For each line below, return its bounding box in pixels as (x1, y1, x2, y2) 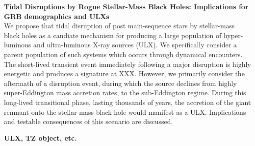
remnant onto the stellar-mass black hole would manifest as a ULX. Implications (4, 106, 246, 117)
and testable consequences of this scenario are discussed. (4, 116, 173, 126)
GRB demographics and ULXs (4, 11, 109, 21)
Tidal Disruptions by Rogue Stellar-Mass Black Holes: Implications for (4, 1, 249, 11)
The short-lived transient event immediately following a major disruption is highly (4, 59, 251, 69)
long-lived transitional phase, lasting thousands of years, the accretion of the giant (4, 97, 251, 107)
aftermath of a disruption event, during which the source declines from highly (4, 78, 237, 88)
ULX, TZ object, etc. (4, 132, 77, 143)
